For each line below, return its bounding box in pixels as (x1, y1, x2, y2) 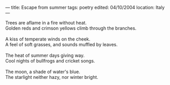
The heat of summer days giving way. (5, 52, 85, 58)
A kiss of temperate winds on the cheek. (5, 36, 91, 42)
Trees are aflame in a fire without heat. (5, 20, 87, 26)
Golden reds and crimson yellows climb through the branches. (5, 25, 137, 31)
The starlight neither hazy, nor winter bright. (5, 74, 98, 80)
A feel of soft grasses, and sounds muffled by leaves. (5, 41, 118, 48)
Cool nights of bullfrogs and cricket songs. (5, 58, 95, 63)
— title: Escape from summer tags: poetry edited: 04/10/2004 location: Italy (5, 5, 165, 10)
